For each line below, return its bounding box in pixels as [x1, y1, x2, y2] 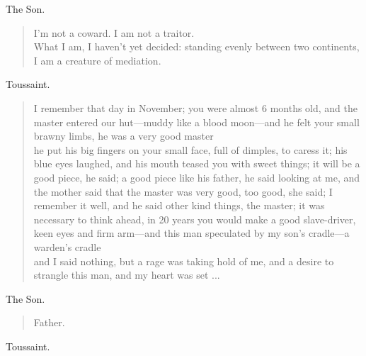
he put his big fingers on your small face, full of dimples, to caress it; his [33, 142, 348, 157]
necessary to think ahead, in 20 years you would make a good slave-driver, [33, 211, 356, 226]
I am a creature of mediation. [33, 52, 161, 67]
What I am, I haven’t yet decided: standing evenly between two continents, [33, 39, 360, 54]
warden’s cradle [33, 239, 101, 254]
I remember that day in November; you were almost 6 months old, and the [33, 100, 358, 115]
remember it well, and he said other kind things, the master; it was [33, 198, 325, 213]
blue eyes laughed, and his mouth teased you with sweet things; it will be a [33, 156, 360, 171]
